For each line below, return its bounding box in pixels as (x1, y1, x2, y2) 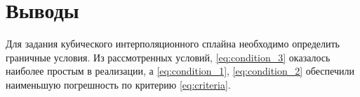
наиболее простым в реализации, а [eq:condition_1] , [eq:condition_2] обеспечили (6, 64, 354, 78)
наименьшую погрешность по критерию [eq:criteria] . (6, 77, 231, 91)
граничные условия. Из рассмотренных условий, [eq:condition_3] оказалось (6, 50, 331, 64)
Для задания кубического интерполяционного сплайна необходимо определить (6, 36, 340, 51)
